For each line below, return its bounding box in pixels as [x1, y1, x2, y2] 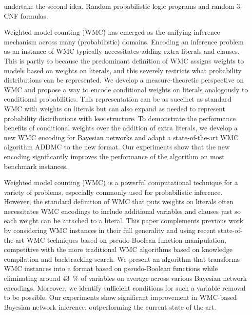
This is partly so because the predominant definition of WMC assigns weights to [4, 55, 244, 65]
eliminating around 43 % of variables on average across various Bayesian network [4, 273, 247, 283]
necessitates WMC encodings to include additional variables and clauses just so [4, 206, 241, 216]
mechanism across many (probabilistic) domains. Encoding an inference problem [4, 36, 244, 46]
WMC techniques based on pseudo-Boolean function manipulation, [26, 234, 226, 245]
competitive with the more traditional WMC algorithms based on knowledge [4, 244, 233, 254]
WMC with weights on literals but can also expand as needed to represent [4, 103, 225, 113]
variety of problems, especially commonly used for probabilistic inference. [4, 187, 223, 197]
